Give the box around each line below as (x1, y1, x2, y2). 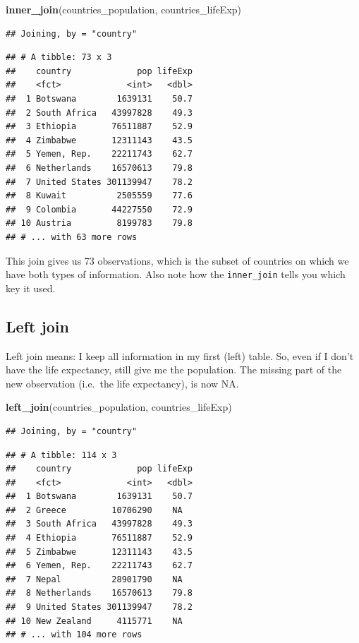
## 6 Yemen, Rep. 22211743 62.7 (6, 560, 193, 571)
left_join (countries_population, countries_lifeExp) (6, 399, 232, 414)
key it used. (6, 280, 56, 295)
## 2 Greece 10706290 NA (6, 505, 183, 515)
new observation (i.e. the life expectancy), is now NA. (6, 375, 239, 390)
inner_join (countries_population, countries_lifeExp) (6, 2, 242, 16)
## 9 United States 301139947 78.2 (6, 602, 193, 613)
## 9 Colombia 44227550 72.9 (6, 204, 193, 215)
